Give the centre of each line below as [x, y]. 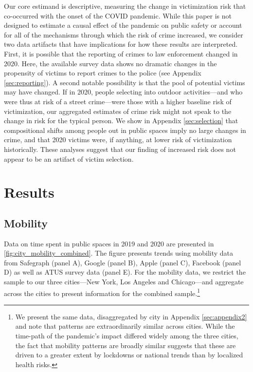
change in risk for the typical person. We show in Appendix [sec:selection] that [121, 121]
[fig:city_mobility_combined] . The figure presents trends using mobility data [119, 253]
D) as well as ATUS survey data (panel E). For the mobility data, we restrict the [125, 272]
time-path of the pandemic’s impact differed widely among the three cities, [127, 336]
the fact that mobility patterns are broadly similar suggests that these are [126, 345]
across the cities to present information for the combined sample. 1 [102, 292]
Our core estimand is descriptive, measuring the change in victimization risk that [125, 6]
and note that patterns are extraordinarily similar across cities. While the [125, 326]
